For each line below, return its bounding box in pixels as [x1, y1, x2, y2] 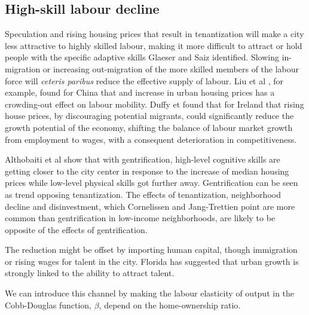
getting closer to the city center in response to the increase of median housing [5, 164, 289, 177]
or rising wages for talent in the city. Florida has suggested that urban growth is [5, 255, 299, 267]
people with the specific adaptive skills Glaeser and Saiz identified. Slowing [5, 51, 279, 63]
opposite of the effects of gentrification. [5, 223, 148, 236]
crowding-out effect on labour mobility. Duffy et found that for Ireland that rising [5, 97, 304, 110]
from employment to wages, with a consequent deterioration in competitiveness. [5, 133, 297, 145]
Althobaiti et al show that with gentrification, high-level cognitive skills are [5, 153, 280, 166]
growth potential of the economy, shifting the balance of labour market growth [5, 121, 293, 133]
